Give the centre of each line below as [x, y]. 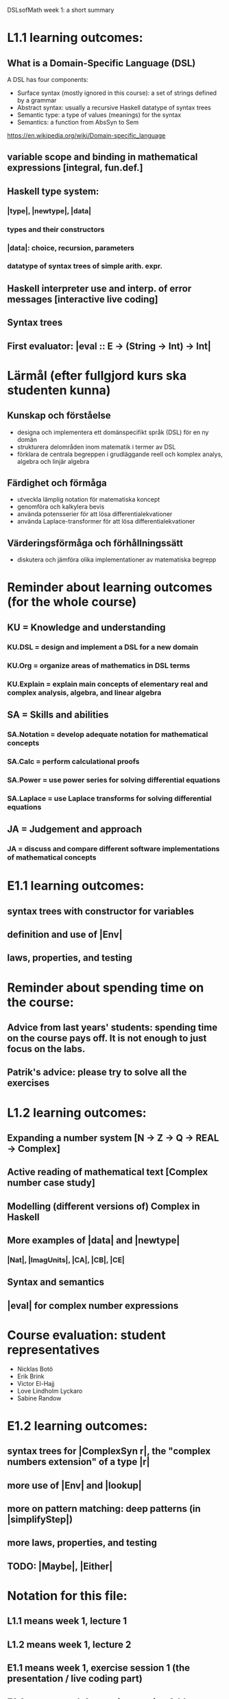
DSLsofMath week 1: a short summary [61, 10]
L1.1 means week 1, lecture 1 [67, 1621]
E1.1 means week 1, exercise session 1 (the [99, 1668]
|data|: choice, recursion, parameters [71, 248]
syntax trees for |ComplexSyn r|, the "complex [109, 1451]
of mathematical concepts [52, 857]
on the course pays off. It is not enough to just [107, 1038]
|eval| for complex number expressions [93, 1306]
